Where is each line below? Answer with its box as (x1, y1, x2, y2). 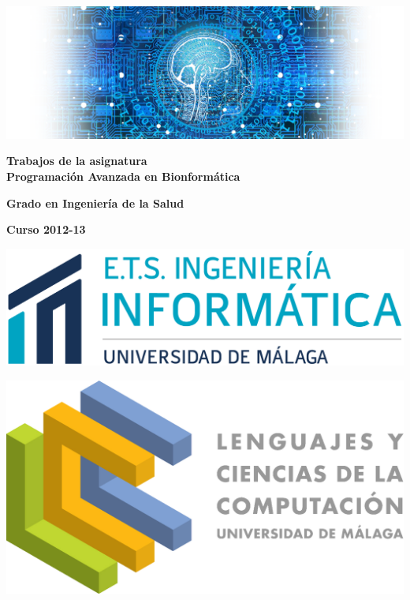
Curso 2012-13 (6, 221, 86, 238)
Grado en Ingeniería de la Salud (6, 194, 184, 211)
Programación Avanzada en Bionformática (6, 168, 240, 185)
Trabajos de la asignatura (6, 152, 147, 169)
